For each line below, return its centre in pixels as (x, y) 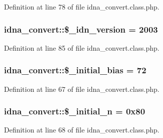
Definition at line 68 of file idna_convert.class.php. (82, 130)
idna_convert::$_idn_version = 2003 (81, 29)
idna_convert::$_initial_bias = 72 (75, 70)
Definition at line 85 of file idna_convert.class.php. (82, 47)
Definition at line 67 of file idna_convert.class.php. (82, 89)
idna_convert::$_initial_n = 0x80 (75, 111)
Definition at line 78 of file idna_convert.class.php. (82, 7)
